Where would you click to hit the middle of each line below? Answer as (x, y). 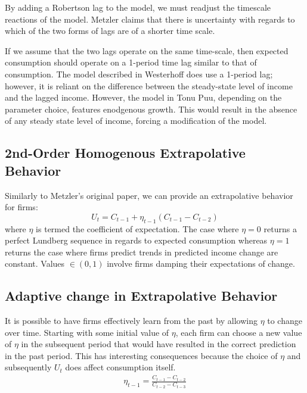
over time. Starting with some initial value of (87, 332)
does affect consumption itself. (120, 367)
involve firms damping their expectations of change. (201, 263)
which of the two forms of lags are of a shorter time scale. (110, 31)
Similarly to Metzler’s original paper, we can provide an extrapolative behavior (149, 195)
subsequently (28, 367)
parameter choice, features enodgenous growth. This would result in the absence (151, 109)
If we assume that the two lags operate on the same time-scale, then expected (147, 50)
